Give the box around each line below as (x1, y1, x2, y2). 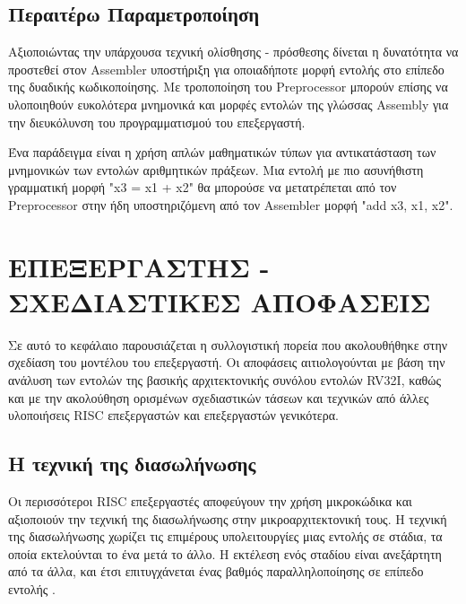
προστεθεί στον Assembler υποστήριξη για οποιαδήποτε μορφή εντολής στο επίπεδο (8, 59, 444, 78)
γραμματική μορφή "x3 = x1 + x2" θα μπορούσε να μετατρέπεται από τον (8, 178, 397, 197)
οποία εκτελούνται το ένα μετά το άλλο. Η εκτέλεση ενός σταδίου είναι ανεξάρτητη (8, 544, 442, 563)
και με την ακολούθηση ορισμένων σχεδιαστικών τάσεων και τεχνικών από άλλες (8, 388, 429, 407)
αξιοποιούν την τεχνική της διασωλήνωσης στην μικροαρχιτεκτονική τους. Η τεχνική (8, 509, 447, 528)
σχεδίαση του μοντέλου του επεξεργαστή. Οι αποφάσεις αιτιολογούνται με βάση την (8, 353, 445, 372)
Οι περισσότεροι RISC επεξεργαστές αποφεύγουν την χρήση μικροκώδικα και (8, 492, 412, 511)
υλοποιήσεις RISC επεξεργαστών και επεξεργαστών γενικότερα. (8, 406, 339, 425)
